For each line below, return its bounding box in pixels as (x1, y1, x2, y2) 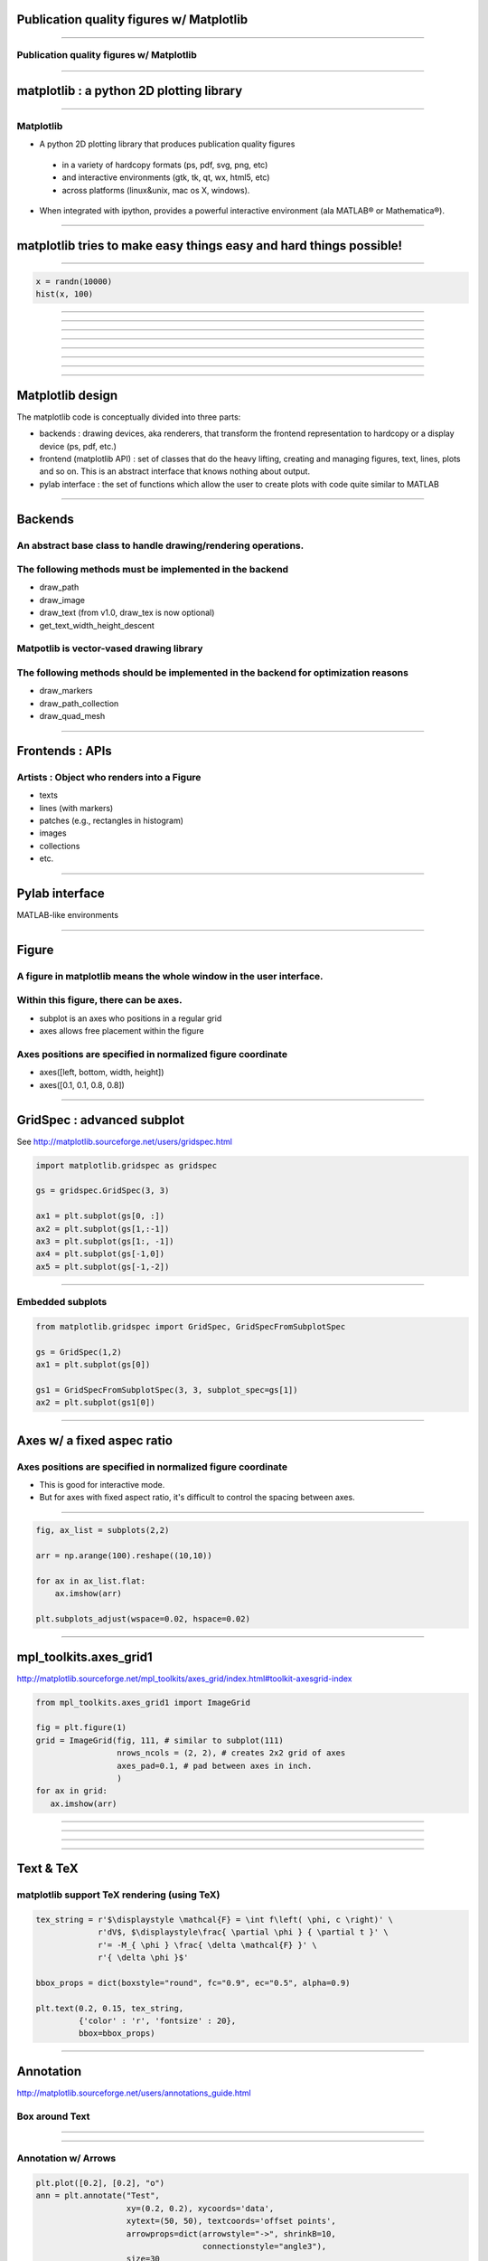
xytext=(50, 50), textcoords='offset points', (126, 2216, 336, 2227)
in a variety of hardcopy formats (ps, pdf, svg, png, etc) (61, 159, 268, 170)
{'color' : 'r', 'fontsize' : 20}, (78, 2016, 237, 2026)
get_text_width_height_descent (39, 620, 155, 630)
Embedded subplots (16, 1296, 108, 1309)
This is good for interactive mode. (39, 1480, 165, 1490)
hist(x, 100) (35, 289, 94, 299)
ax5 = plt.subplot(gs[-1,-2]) (35, 1262, 170, 1272)
